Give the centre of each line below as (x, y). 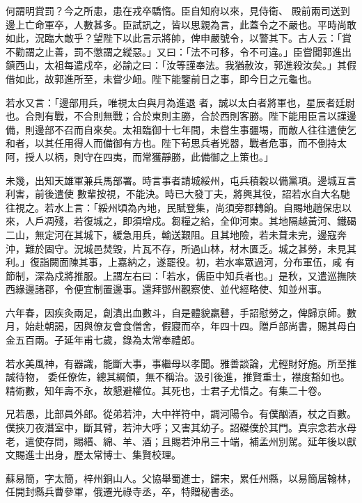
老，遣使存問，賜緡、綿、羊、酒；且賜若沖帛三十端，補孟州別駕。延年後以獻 (181, 441)
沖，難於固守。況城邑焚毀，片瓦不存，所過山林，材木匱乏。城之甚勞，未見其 (181, 248)
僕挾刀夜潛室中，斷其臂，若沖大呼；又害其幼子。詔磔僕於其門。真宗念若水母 (181, 428)
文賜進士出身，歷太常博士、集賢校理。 (93, 455)
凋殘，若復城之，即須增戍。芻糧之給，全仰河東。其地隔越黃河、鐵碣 (200, 221)
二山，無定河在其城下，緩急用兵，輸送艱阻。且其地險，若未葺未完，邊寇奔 (176, 234)
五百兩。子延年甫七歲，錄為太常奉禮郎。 (108, 340)
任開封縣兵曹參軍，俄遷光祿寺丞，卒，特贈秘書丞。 (123, 492)
